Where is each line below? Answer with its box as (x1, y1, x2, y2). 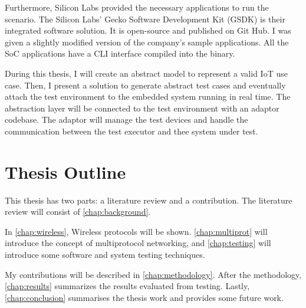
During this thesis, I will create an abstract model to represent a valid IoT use (5, 67, 288, 79)
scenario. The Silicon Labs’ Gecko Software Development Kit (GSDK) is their (5, 12, 285, 25)
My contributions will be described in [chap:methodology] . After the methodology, (5, 268, 302, 280)
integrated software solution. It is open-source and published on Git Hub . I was (5, 24, 291, 37)
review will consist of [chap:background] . (5, 205, 151, 218)
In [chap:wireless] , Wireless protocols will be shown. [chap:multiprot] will (5, 225, 268, 237)
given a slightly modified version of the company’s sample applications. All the (5, 35, 289, 48)
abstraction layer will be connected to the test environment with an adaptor (5, 101, 279, 114)
